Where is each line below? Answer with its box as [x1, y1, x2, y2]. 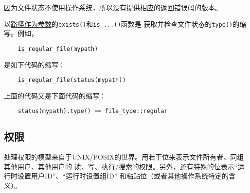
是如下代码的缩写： [4, 59, 65, 69]
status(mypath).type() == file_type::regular [18, 108, 168, 115]
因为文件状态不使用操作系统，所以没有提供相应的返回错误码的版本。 [4, 2, 222, 12]
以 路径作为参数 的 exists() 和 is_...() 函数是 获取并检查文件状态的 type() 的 [4, 18, 240, 29]
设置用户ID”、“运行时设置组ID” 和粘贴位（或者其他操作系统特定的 [17, 171, 229, 181]
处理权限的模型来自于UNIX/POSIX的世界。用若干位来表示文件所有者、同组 [4, 152, 244, 162]
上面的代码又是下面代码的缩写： [4, 90, 106, 100]
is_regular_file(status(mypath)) [18, 77, 126, 84]
